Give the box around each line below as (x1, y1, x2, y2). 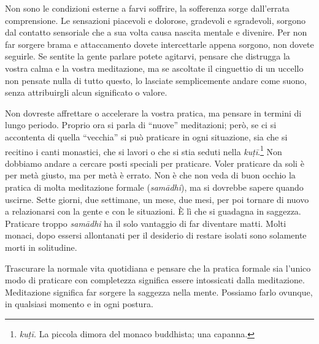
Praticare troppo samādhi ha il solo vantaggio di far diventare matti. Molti (5, 216, 286, 229)
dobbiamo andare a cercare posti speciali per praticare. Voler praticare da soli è (5, 156, 304, 169)
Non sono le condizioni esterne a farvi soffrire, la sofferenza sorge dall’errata (5, 2, 290, 14)
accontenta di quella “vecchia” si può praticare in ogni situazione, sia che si (5, 130, 288, 143)
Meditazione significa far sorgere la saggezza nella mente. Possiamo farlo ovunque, (5, 285, 313, 298)
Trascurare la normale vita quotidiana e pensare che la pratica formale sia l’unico (5, 261, 311, 274)
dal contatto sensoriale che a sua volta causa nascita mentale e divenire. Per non (5, 26, 307, 39)
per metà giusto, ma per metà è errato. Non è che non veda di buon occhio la (5, 169, 296, 182)
